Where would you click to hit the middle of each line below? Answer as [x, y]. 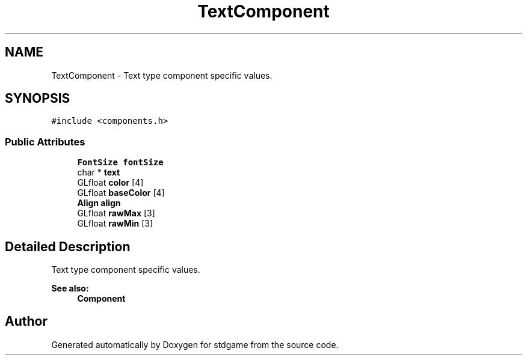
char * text [99, 172]
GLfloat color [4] [110, 183]
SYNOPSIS [38, 99]
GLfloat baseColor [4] [121, 193]
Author [26, 322]
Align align [99, 203]
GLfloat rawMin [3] [115, 224]
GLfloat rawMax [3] [116, 213]
